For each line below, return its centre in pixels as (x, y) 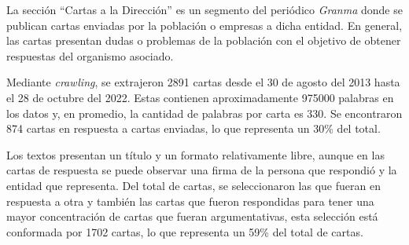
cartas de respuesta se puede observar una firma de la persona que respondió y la (202, 170)
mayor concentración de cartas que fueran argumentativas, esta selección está (192, 216)
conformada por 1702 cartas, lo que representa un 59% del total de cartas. (185, 231)
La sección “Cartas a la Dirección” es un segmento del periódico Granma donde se (204, 9)
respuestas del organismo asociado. (90, 55)
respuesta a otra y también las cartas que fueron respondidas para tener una (190, 201)
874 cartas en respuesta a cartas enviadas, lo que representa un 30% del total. (193, 128)
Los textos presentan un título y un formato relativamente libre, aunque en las (195, 154)
